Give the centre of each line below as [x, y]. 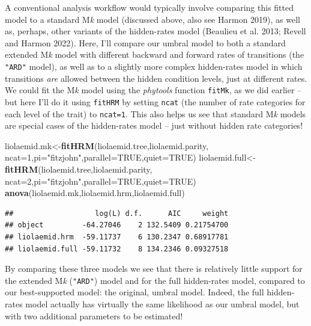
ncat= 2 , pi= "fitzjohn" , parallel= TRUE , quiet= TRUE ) [101, 181]
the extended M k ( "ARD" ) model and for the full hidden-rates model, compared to [155, 280]
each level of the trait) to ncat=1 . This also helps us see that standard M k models [155, 113]
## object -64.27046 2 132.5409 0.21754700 [117, 225]
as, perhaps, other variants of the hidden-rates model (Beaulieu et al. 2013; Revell [155, 31]
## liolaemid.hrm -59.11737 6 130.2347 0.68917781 [117, 237]
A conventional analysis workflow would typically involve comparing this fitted [149, 7]
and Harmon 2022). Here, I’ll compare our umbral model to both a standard [145, 42]
